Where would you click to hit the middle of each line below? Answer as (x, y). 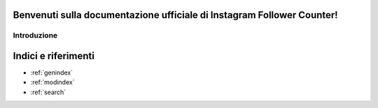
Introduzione (35, 36)
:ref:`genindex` (52, 72)
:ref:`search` (48, 92)
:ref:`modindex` (52, 82)
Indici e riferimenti (54, 56)
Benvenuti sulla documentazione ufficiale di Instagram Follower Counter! (176, 15)
